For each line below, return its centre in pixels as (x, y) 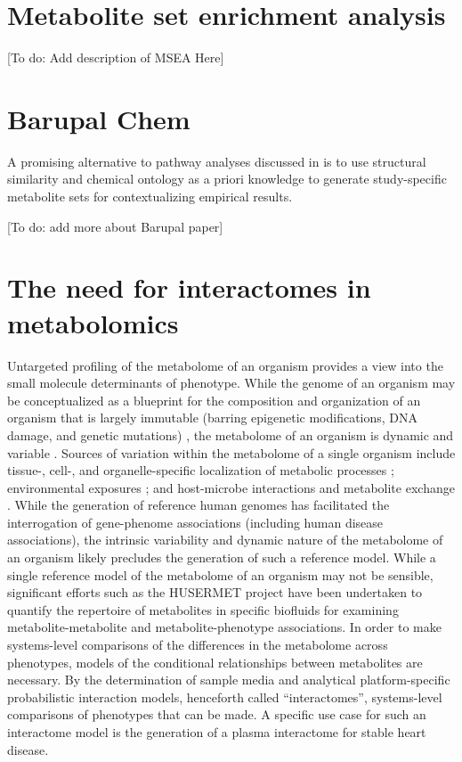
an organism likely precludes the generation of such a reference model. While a (222, 557)
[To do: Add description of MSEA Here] (116, 57)
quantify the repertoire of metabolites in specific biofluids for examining (203, 609)
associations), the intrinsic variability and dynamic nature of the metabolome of (225, 540)
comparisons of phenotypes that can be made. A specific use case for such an (217, 714)
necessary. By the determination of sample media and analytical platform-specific (229, 680)
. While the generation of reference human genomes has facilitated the (199, 505)
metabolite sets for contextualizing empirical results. (150, 197)
